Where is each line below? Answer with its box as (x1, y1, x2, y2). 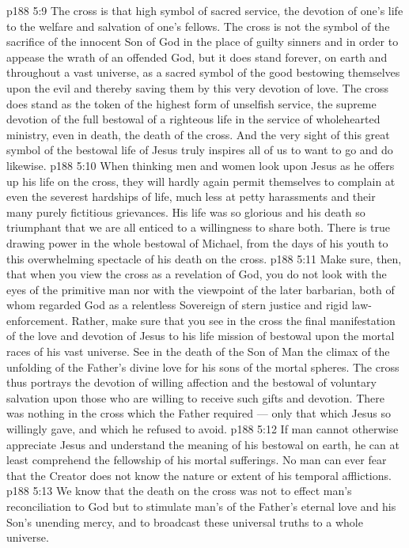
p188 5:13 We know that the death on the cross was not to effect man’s (6, 482, 352, 499)
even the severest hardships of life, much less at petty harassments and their (6, 188, 376, 205)
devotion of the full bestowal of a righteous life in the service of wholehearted (6, 111, 381, 127)
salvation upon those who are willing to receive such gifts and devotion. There (6, 389, 384, 406)
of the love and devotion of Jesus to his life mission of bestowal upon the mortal (6, 327, 395, 344)
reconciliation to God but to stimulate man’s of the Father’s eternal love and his (6, 498, 396, 514)
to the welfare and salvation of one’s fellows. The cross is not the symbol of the (6, 17, 390, 34)
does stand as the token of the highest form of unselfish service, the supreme (6, 95, 377, 111)
